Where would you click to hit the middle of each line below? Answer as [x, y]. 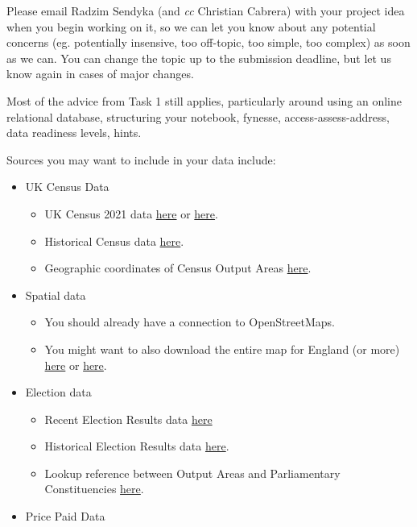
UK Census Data [67, 187]
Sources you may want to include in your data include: [141, 159]
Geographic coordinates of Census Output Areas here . [178, 268]
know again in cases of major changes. [100, 74]
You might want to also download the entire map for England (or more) [222, 349]
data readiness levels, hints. [74, 133]
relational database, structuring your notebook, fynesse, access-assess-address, [198, 116]
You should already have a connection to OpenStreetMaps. [190, 322]
